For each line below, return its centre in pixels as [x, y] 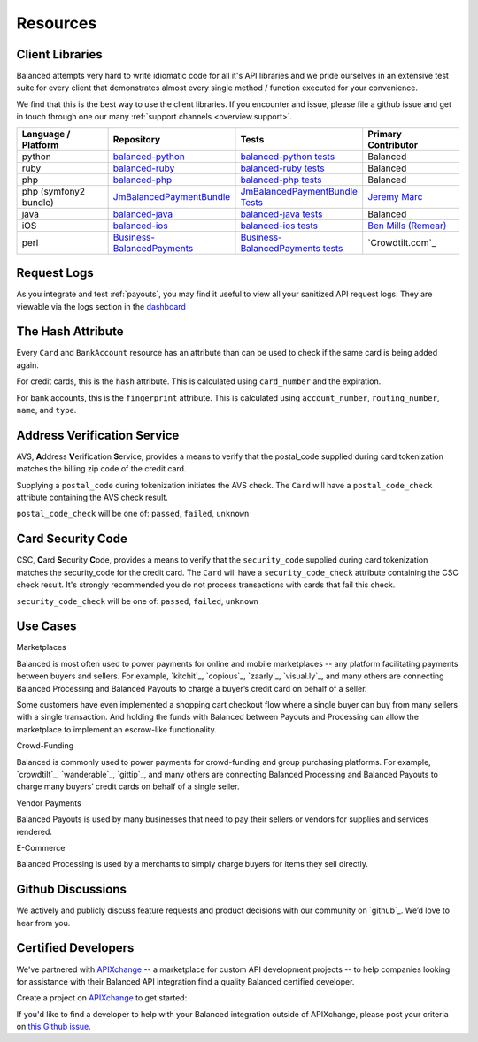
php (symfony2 [54, 191]
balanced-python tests [288, 157]
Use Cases [46, 627]
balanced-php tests [281, 180]
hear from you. [43, 923]
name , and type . [46, 410]
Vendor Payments [49, 803]
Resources [57, 23]
